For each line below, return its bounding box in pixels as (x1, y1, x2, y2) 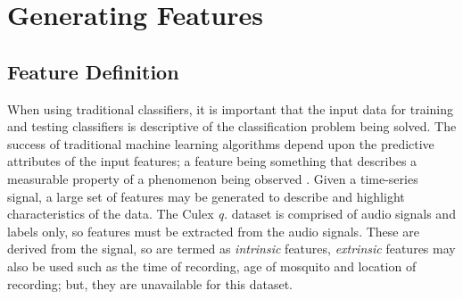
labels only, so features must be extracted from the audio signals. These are (7, 221, 419, 240)
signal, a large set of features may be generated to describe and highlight (7, 187, 405, 205)
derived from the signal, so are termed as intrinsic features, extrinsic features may (7, 239, 456, 258)
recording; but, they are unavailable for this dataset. (7, 274, 294, 293)
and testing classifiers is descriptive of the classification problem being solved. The (7, 117, 457, 136)
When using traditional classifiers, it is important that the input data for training (7, 99, 453, 118)
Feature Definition (7, 57, 179, 85)
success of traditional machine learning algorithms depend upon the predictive (7, 134, 434, 153)
